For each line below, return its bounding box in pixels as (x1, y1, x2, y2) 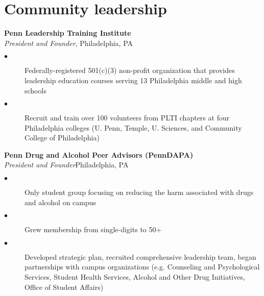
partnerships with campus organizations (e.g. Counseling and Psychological (25, 261, 260, 272)
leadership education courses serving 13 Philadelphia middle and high (25, 75, 242, 85)
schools (25, 85, 46, 95)
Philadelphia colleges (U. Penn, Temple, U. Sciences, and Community (25, 122, 242, 133)
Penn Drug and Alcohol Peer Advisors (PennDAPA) (4, 149, 194, 160)
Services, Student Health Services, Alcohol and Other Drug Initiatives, (25, 272, 245, 282)
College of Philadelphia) (25, 132, 100, 143)
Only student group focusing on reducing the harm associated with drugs (25, 187, 254, 198)
